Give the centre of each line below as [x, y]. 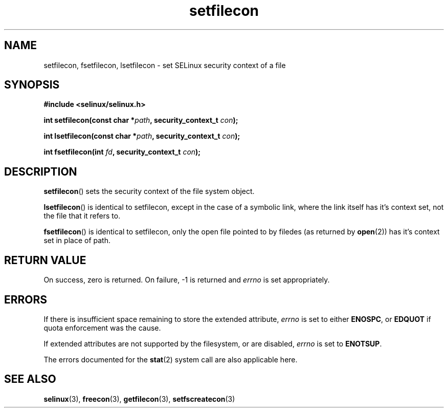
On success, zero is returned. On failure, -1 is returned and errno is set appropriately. [187, 280]
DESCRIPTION [41, 171]
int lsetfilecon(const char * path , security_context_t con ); [142, 136]
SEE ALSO [30, 379]
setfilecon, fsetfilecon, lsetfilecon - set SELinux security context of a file [165, 65]
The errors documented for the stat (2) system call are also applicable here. [171, 359]
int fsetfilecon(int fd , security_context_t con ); [122, 152]
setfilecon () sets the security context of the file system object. [149, 191]
